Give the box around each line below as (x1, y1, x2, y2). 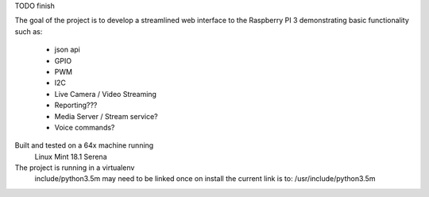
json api (54, 44, 81, 55)
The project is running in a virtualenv (14, 163, 135, 172)
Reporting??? (54, 100, 98, 110)
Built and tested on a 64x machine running (14, 141, 154, 150)
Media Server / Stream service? (54, 111, 158, 121)
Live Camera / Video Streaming (54, 89, 157, 98)
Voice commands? (54, 122, 115, 132)
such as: (14, 26, 43, 36)
